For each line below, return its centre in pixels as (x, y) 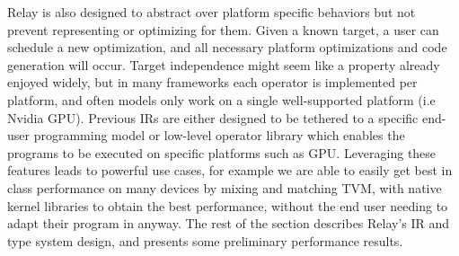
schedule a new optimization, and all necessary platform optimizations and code (227, 47)
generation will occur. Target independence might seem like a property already (224, 64)
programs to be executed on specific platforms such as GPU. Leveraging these (222, 152)
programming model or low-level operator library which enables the (219, 135)
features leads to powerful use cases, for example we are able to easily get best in (230, 170)
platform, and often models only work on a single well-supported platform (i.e (221, 99)
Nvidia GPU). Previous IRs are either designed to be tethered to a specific (213, 117)
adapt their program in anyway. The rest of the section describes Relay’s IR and (229, 223)
